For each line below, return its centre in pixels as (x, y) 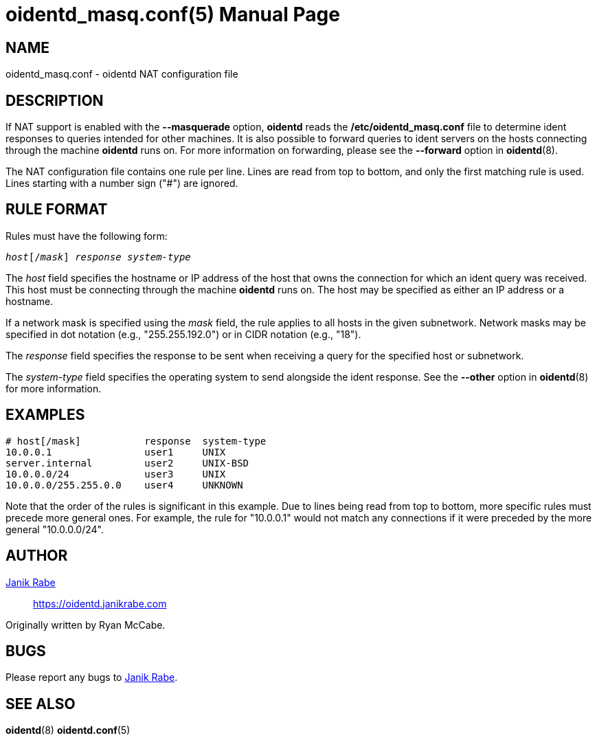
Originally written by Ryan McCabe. (86, 625)
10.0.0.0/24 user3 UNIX (116, 474)
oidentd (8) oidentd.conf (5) (68, 730)
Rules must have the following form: (87, 236)
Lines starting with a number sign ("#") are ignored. (122, 183)
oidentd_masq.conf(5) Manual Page (173, 14)
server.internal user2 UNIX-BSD (127, 463)
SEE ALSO (41, 704)
